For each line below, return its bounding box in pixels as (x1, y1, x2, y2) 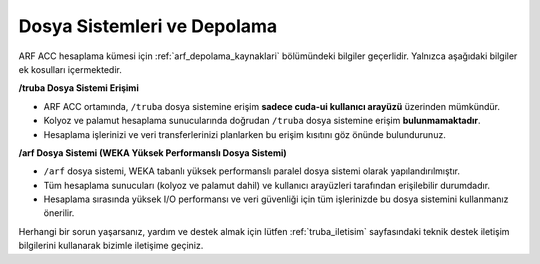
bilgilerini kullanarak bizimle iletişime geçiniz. (18, 240, 204, 252)
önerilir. (43, 207, 75, 219)
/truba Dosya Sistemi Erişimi (18, 82, 139, 94)
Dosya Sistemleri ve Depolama (18, 15, 278, 37)
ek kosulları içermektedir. (18, 63, 122, 75)
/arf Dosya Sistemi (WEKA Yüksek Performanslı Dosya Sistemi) (18, 146, 287, 159)
